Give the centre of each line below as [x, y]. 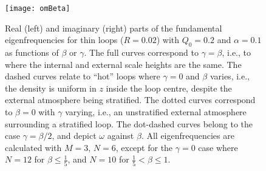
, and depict [74, 136]
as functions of [32, 52]
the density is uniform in [51, 88]
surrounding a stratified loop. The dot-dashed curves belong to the [129, 123]
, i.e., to [236, 52]
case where [218, 147]
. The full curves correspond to [142, 52]
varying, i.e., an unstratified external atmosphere [156, 112]
